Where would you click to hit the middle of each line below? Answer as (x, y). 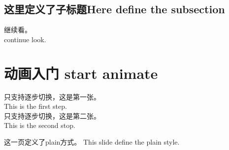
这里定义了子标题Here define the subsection (114, 9)
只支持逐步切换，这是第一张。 (52, 96)
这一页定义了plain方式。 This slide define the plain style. (92, 141)
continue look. (25, 39)
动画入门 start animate (81, 73)
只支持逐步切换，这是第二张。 (52, 115)
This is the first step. (35, 106)
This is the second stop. (40, 125)
